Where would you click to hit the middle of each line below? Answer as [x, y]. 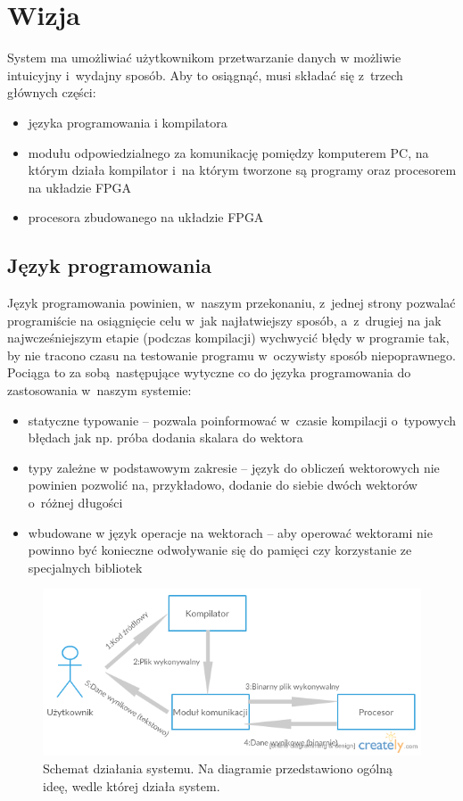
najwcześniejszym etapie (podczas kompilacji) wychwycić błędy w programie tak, [228, 338]
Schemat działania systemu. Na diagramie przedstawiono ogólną [218, 768]
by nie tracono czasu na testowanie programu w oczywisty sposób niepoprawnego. [231, 355]
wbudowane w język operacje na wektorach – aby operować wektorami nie [230, 532]
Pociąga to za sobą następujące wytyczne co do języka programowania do [209, 372]
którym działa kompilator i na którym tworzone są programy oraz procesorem [242, 170]
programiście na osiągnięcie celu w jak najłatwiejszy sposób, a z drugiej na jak [224, 320]
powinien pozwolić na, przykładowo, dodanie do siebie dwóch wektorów [223, 485]
